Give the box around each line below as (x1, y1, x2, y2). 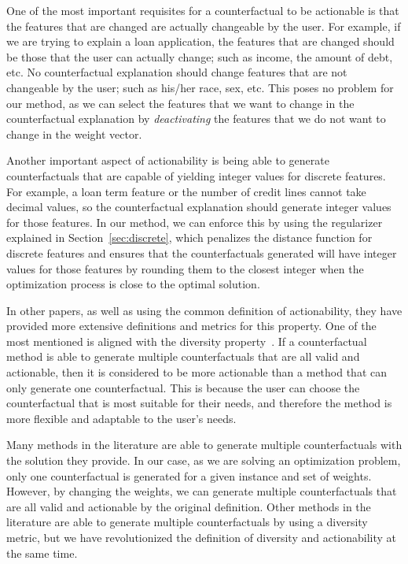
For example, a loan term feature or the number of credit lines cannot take (6, 183, 366, 199)
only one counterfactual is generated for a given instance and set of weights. (6, 467, 372, 484)
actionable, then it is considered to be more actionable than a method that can (6, 364, 388, 380)
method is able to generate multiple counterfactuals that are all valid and (6, 348, 360, 365)
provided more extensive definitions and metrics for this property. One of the (6, 317, 377, 334)
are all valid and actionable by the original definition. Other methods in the (6, 498, 371, 514)
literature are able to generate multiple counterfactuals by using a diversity (6, 514, 368, 530)
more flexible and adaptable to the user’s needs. (6, 410, 237, 426)
